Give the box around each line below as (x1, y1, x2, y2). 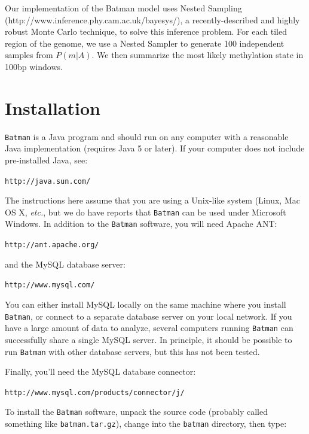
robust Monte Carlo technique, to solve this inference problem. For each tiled (5, 25, 287, 38)
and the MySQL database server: (5, 257, 126, 270)
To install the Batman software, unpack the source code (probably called (5, 405, 268, 418)
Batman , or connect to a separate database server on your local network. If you (5, 309, 292, 322)
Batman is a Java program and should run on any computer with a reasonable (5, 130, 289, 142)
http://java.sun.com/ (5, 177, 91, 186)
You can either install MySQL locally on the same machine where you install (5, 298, 286, 310)
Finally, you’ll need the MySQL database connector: (5, 365, 196, 378)
